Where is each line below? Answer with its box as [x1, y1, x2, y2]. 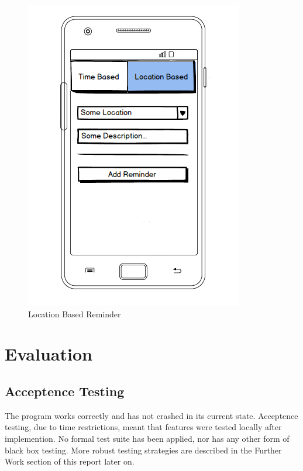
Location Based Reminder [28, 307, 121, 320]
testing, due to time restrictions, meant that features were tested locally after [5, 421, 282, 433]
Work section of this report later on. [5, 455, 135, 467]
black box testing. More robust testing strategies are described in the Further [5, 444, 282, 456]
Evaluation [5, 342, 92, 366]
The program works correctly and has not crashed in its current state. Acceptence [5, 409, 298, 421]
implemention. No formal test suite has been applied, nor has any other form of [5, 432, 290, 444]
